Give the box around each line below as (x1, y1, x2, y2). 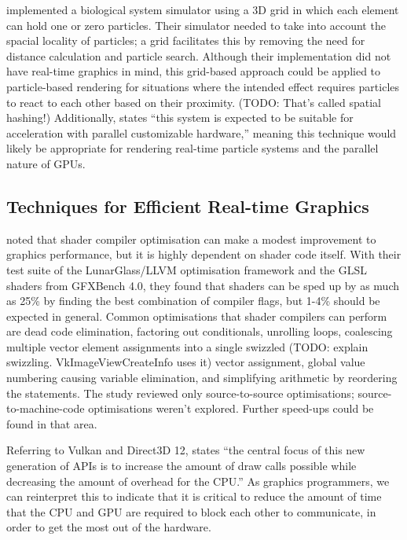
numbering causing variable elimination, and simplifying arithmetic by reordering (6, 369, 398, 386)
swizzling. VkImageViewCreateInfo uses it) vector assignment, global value (6, 354, 365, 370)
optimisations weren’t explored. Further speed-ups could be (88, 400, 374, 417)
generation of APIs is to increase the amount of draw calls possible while (6, 457, 357, 474)
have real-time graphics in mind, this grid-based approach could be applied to (6, 63, 381, 79)
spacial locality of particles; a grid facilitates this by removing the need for (6, 32, 365, 49)
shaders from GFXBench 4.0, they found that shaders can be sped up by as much (6, 277, 400, 293)
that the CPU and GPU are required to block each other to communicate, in (6, 503, 376, 520)
